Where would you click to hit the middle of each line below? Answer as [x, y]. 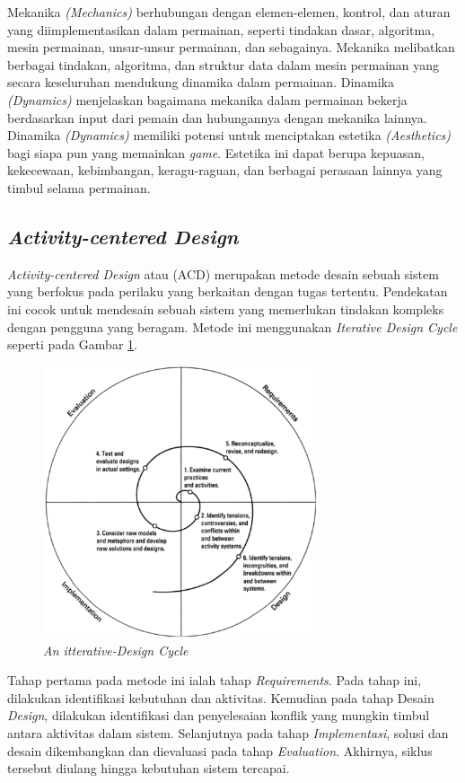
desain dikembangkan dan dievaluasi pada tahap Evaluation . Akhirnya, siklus [220, 750]
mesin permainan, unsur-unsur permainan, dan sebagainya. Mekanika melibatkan [231, 47]
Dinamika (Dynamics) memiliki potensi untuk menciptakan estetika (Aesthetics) [229, 135]
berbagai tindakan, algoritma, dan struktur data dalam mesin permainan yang [224, 64]
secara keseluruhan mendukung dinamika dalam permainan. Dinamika [201, 82]
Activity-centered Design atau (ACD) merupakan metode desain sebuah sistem [223, 273]
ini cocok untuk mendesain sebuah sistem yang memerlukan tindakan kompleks [226, 308]
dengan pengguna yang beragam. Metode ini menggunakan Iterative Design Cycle [232, 326]
